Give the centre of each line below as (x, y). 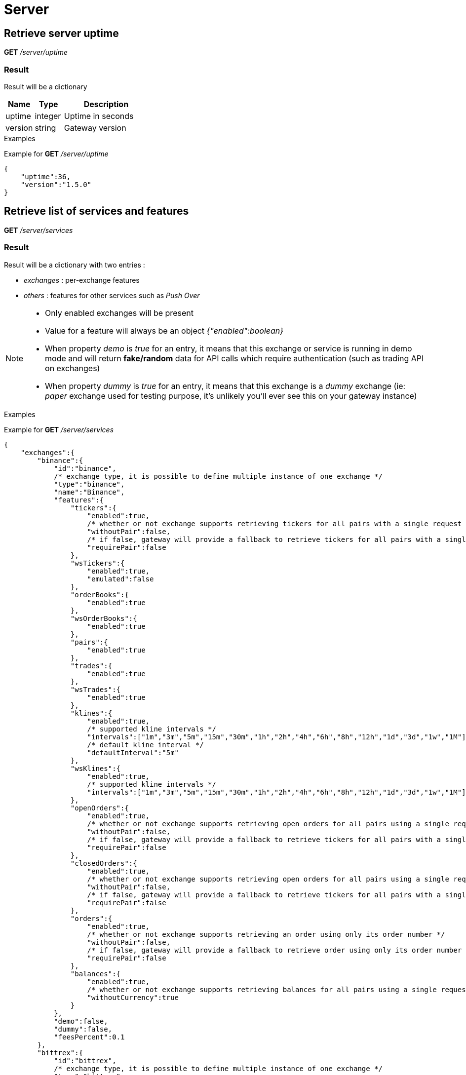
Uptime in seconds (99, 116)
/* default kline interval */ (145, 745)
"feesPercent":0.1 (89, 1037)
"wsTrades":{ (96, 689)
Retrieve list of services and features (97, 211)
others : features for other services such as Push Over (112, 295)
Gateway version (95, 128)
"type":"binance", (89, 484)
